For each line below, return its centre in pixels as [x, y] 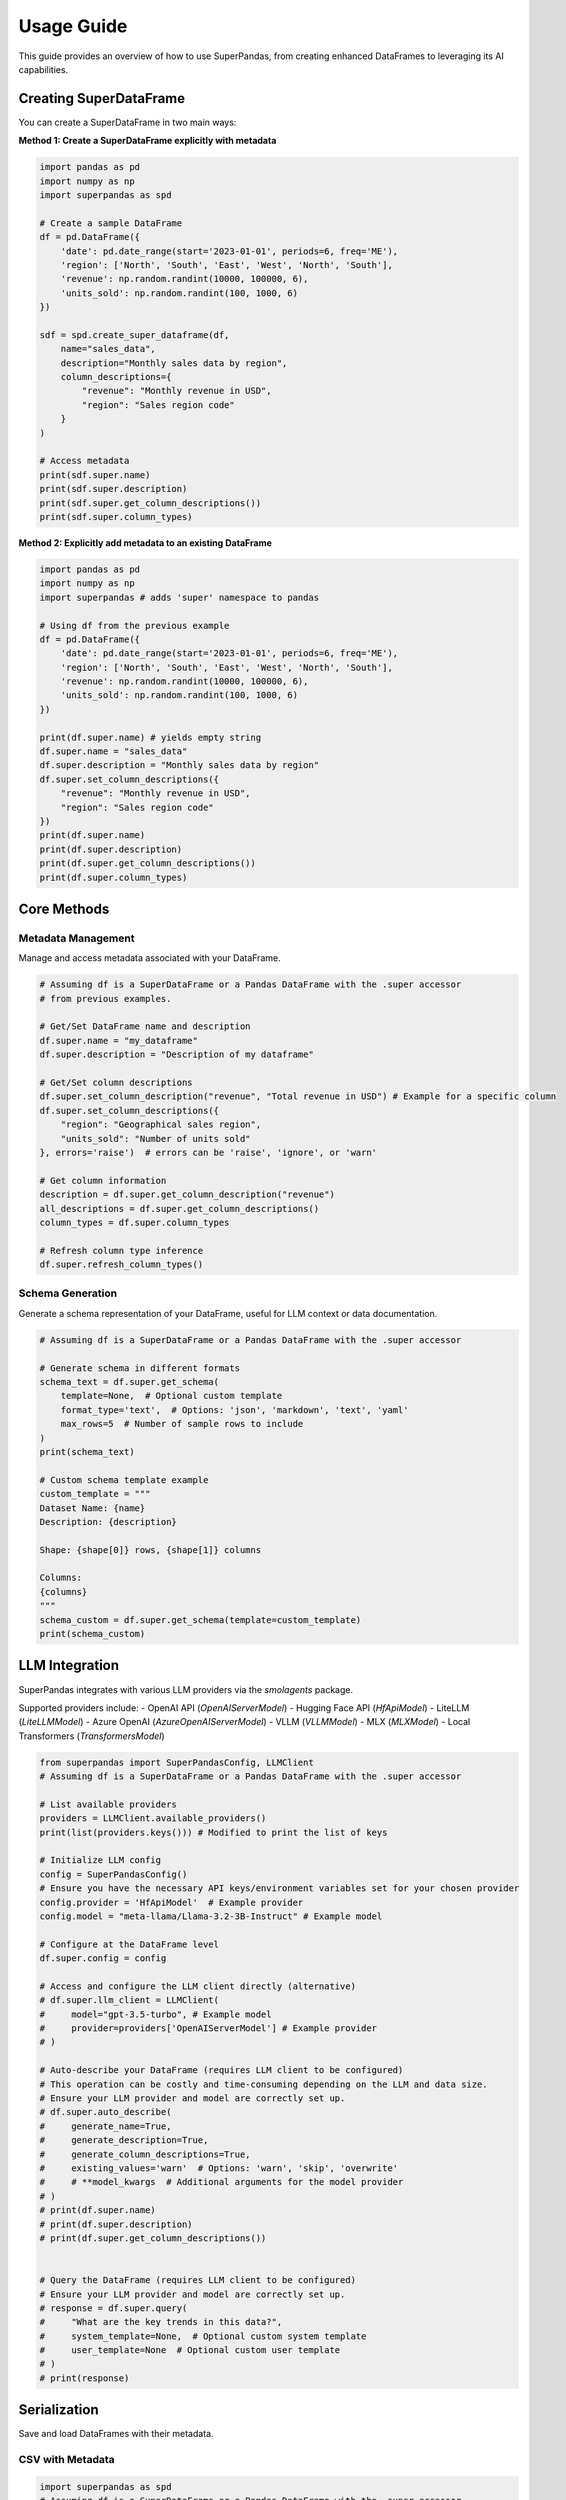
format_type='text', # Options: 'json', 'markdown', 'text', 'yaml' [234, 1409]
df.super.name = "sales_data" [113, 751]
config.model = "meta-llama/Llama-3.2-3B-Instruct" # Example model [211, 1916]
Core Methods [64, 908]
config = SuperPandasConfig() [113, 1874]
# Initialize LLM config [100, 1860]
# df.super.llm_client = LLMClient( [129, 2000]
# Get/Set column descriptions [116, 1083]
